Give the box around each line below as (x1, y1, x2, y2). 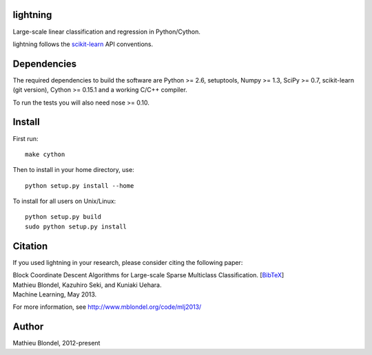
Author (12, 321, 44, 333)
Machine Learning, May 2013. (12, 290, 97, 299)
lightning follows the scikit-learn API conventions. (12, 40, 154, 48)
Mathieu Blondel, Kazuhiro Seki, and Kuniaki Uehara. (12, 281, 162, 289)
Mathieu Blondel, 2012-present (12, 339, 101, 347)
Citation (12, 240, 48, 252)
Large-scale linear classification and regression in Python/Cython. (12, 28, 201, 36)
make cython (25, 150, 65, 158)
